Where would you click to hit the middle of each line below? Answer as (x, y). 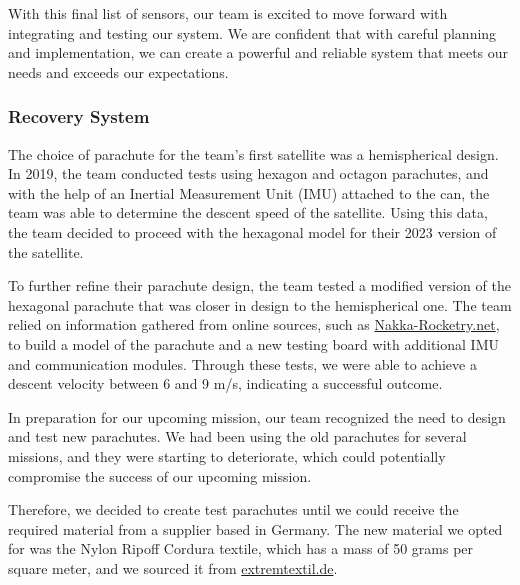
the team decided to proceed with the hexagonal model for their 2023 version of (252, 231)
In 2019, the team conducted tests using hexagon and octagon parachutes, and (248, 173)
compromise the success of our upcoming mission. (160, 475)
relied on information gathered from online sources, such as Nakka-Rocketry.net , (254, 324)
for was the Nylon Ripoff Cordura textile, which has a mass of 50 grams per (241, 548)
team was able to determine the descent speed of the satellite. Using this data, (248, 212)
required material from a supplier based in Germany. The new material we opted (255, 528)
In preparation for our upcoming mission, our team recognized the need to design (257, 416)
